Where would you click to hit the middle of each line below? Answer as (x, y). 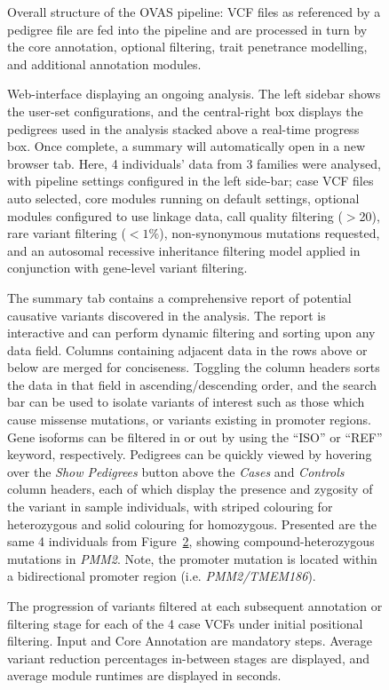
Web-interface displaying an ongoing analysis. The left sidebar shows (194, 94)
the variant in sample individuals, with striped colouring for (170, 507)
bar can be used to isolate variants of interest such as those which (186, 402)
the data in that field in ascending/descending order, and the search (192, 384)
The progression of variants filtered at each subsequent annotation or (195, 606)
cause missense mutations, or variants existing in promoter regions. (189, 420)
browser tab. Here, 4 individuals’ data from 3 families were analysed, (194, 163)
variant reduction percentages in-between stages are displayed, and (189, 658)
